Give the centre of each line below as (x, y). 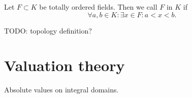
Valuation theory (65, 65)
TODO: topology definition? (48, 30)
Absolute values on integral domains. (61, 90)
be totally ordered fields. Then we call (98, 7)
